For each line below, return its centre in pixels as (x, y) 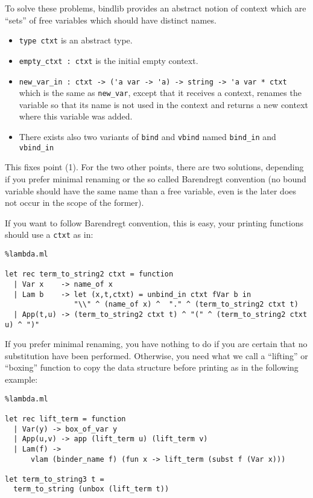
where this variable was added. (76, 116)
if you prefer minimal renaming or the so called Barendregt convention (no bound (156, 178)
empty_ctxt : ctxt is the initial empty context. (109, 60)
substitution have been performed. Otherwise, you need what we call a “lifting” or (156, 355)
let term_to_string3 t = (55, 479)
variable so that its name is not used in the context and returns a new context (163, 104)
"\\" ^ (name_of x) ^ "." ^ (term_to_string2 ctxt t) (186, 305)
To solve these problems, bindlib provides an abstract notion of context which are (156, 8)
